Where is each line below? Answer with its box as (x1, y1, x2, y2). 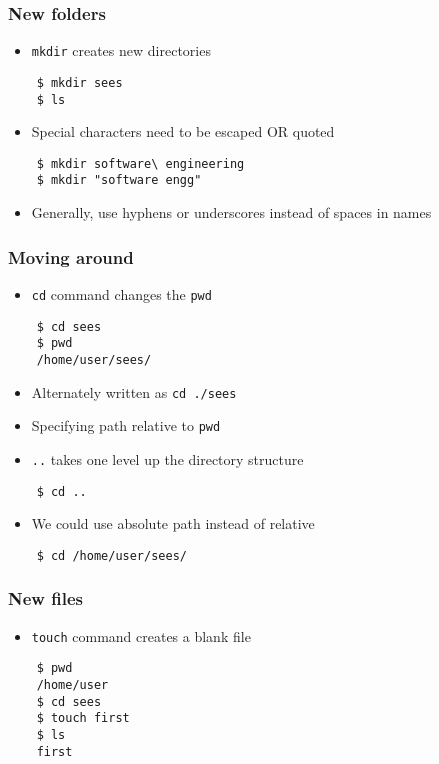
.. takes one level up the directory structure (31, 448, 304, 469)
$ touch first (36, 711, 130, 726)
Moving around (8, 244, 134, 269)
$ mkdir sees (36, 75, 123, 90)
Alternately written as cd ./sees (31, 381, 237, 402)
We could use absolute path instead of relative (31, 513, 315, 534)
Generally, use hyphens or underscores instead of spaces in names (31, 202, 432, 223)
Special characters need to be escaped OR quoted (31, 121, 335, 142)
